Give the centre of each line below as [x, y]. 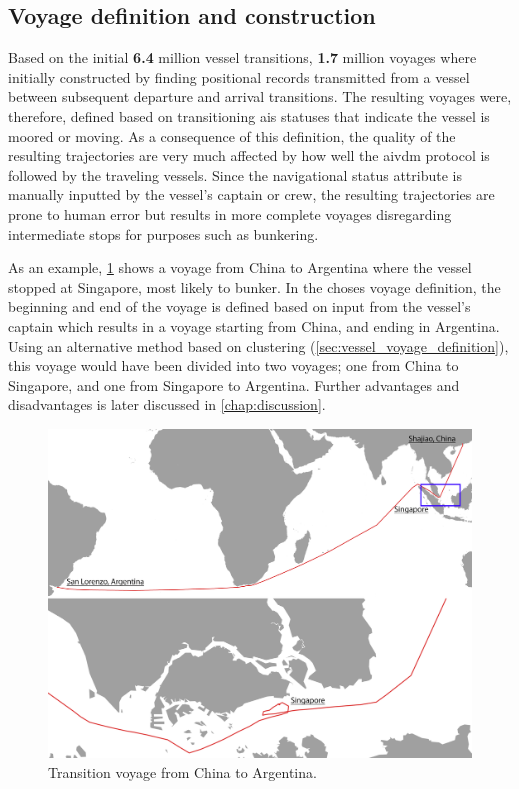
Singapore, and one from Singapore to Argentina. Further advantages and [234, 384]
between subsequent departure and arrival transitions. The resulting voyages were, [260, 96]
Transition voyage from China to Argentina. [182, 771]
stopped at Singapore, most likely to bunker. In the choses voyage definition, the [254, 286]
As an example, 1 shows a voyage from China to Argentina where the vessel [240, 267]
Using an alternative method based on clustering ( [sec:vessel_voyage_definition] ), [258, 345]
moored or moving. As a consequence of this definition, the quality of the [232, 135]
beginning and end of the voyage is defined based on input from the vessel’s [239, 306]
